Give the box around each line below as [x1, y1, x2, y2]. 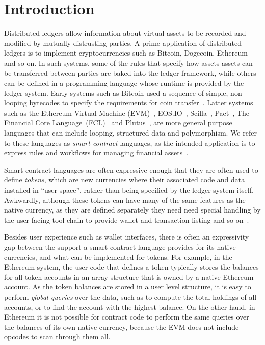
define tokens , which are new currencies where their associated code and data [4, 174, 245, 185]
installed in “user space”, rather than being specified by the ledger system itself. [4, 184, 254, 195]
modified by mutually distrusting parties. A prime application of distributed [4, 37, 242, 48]
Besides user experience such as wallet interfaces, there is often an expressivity [4, 231, 249, 242]
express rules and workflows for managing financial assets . [4, 147, 189, 158]
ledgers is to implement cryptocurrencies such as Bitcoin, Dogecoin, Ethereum [4, 47, 248, 58]
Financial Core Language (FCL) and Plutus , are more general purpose [4, 117, 232, 128]
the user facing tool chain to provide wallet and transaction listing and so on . [4, 214, 249, 225]
